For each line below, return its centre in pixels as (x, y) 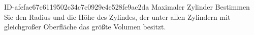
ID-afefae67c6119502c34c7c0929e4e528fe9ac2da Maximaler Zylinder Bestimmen (127, 7)
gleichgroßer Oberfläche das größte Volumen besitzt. (85, 27)
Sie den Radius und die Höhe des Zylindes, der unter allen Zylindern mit (117, 16)
